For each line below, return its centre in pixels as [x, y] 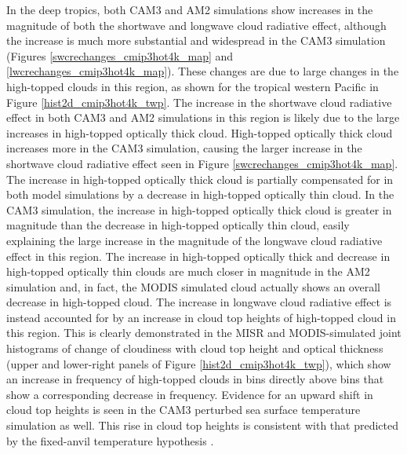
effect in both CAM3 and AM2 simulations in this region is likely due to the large [203, 117]
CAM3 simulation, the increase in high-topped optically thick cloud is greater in [199, 209]
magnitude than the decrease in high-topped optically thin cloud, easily [178, 225]
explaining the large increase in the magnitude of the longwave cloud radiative [194, 240]
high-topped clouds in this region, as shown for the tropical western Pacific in [193, 86]
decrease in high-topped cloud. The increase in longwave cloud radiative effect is [199, 302]
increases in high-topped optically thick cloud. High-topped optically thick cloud [200, 132]
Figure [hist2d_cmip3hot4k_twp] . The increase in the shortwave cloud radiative [199, 102]
